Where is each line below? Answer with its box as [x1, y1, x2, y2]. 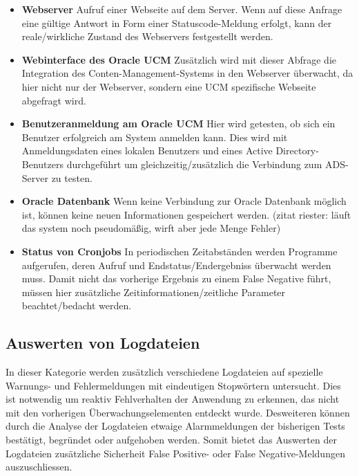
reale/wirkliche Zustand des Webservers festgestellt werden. [21, 29, 273, 44]
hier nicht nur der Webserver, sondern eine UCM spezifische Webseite [21, 79, 316, 93]
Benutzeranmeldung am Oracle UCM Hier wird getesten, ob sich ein [21, 116, 336, 131]
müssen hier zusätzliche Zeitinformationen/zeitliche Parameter [21, 284, 286, 299]
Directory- [275, 143, 319, 158]
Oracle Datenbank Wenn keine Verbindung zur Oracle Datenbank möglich [21, 194, 347, 208]
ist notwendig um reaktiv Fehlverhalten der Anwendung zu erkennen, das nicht [6, 392, 340, 406]
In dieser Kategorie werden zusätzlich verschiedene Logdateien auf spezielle [6, 365, 323, 379]
